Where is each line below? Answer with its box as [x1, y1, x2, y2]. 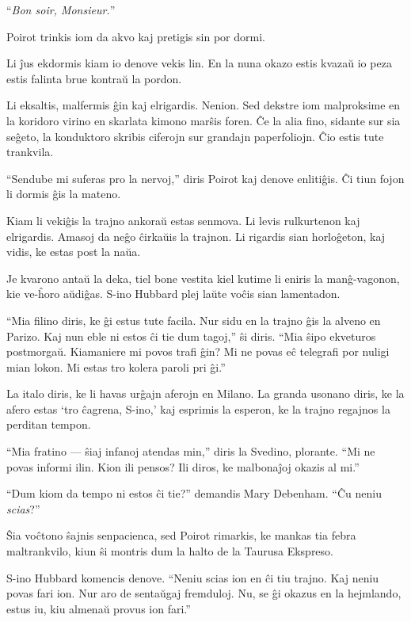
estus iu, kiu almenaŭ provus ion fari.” [6, 600, 191, 616]
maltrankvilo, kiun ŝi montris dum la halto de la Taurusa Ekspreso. [6, 543, 333, 559]
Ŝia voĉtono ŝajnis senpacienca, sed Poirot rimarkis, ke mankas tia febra [6, 527, 356, 544]
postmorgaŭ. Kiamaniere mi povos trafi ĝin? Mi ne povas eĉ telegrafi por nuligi [6, 343, 390, 360]
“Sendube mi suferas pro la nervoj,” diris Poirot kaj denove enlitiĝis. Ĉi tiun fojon [6, 170, 405, 186]
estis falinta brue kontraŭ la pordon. [6, 70, 182, 86]
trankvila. [6, 143, 54, 160]
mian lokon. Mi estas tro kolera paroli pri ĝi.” [6, 358, 226, 375]
